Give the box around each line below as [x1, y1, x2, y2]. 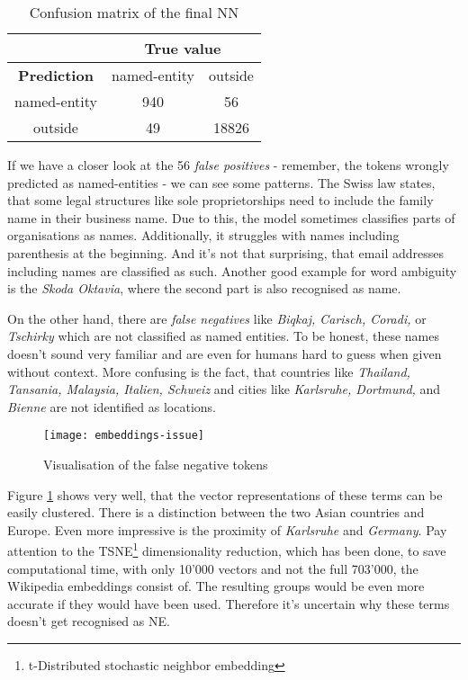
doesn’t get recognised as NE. [7, 612, 170, 631]
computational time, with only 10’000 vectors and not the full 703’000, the [7, 559, 418, 577]
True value [144, 38, 221, 58]
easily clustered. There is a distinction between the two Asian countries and [7, 503, 425, 522]
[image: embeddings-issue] [43, 429, 204, 443]
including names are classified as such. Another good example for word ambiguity [7, 261, 457, 280]
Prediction [18, 65, 94, 85]
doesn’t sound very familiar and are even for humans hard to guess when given [7, 344, 442, 362]
